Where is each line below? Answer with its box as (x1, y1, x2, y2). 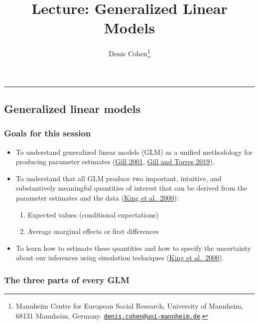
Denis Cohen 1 (109, 47, 150, 58)
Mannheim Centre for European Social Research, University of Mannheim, (15, 301, 243, 311)
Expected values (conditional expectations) (27, 209, 159, 219)
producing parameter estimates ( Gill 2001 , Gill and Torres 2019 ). (15, 156, 215, 167)
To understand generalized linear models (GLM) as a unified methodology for (15, 146, 253, 157)
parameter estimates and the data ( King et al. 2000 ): (15, 192, 179, 203)
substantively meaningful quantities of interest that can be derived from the (15, 183, 248, 193)
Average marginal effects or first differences (27, 226, 159, 236)
